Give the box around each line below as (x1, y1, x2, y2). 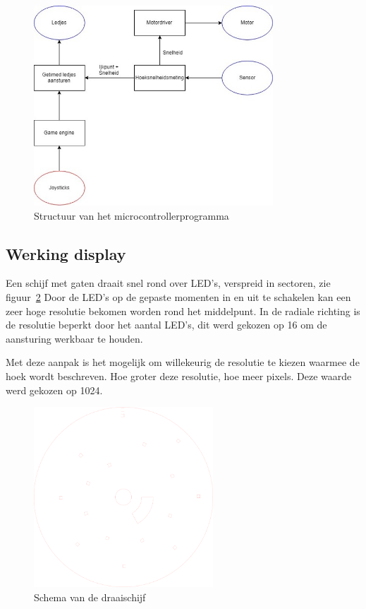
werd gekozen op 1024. (6, 382, 103, 397)
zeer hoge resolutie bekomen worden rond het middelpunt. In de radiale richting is (6, 303, 360, 318)
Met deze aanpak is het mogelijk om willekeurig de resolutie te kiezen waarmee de (6, 355, 360, 369)
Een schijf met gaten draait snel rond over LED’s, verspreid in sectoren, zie (6, 276, 331, 290)
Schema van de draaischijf (34, 589, 146, 604)
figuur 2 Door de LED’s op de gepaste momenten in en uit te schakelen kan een (6, 290, 351, 304)
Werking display (6, 242, 126, 264)
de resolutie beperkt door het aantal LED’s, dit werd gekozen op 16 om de (6, 317, 327, 332)
